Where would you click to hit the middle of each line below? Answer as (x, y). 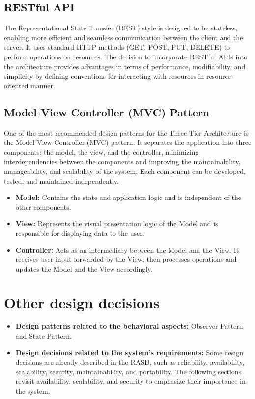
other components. (43, 207)
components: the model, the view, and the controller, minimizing (101, 152)
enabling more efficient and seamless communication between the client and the (124, 37)
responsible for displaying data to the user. (80, 233)
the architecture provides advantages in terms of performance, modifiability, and (125, 66)
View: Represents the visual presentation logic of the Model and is (117, 223)
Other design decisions (82, 302)
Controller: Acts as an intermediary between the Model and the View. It (127, 249)
